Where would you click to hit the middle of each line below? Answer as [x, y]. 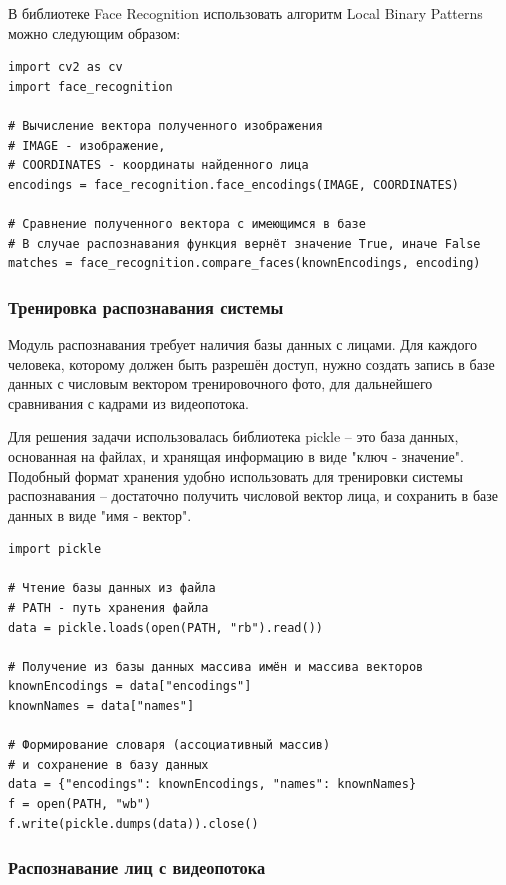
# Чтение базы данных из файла [112, 588]
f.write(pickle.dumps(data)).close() [133, 823]
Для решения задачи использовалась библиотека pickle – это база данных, [233, 436]
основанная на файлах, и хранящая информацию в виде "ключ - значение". [236, 455]
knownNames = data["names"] [101, 706]
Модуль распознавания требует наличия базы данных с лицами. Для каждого [242, 343]
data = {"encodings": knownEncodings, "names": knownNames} [212, 784]
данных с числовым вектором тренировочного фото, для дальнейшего [220, 383]
